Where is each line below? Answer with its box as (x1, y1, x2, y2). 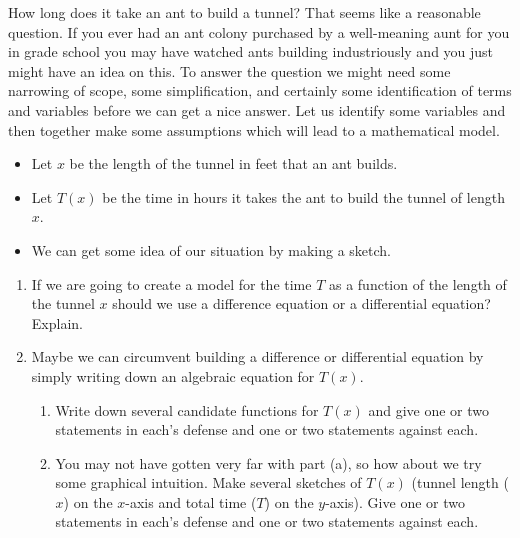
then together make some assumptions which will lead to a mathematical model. (8, 119, 500, 140)
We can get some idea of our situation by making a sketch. (31, 239, 391, 260)
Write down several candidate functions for (55, 399, 319, 420)
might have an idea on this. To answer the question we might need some (8, 60, 451, 81)
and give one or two (368, 399, 489, 420)
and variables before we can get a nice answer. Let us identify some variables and (8, 99, 506, 120)
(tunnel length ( (411, 472, 509, 493)
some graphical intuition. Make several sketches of (55, 472, 362, 493)
